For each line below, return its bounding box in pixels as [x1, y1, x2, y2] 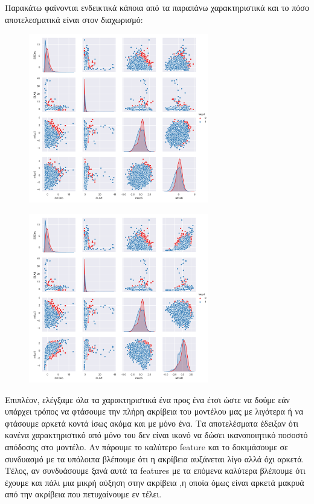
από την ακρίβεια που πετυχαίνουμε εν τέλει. [5, 488, 162, 500]
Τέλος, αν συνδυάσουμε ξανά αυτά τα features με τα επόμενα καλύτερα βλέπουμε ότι [5, 464, 306, 477]
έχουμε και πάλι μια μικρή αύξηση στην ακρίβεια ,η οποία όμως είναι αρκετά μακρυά [5, 476, 304, 488]
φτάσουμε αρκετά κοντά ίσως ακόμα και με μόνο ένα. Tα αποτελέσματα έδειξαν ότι [5, 416, 299, 429]
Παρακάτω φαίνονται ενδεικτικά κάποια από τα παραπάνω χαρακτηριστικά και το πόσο [5, 1, 309, 13]
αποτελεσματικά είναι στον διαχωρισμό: [5, 13, 143, 25]
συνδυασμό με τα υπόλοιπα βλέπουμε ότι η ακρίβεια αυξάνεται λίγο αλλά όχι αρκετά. [5, 452, 304, 465]
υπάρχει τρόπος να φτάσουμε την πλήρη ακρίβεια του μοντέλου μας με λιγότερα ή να [5, 405, 304, 418]
